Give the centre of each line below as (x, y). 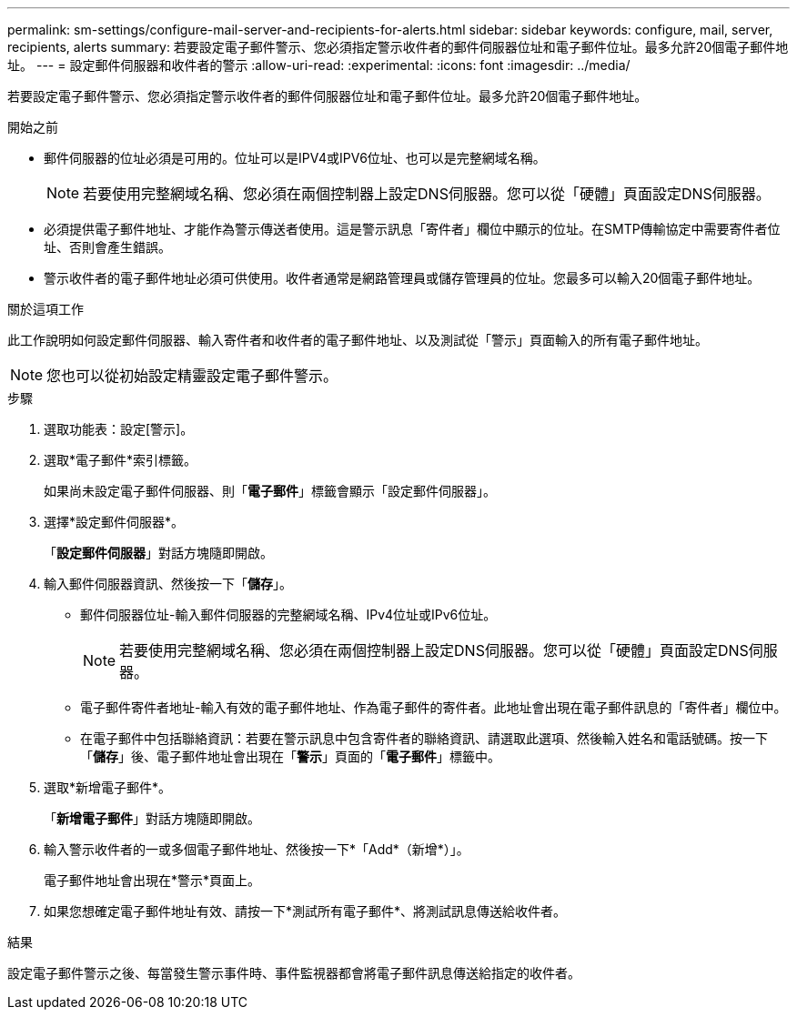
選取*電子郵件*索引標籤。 (121, 460)
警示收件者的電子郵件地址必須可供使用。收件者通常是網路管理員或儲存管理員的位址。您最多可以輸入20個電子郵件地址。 (402, 278)
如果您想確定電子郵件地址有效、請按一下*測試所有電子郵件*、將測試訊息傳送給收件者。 (305, 911)
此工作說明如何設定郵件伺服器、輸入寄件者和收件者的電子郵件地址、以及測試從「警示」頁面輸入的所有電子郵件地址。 (358, 340)
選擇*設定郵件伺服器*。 (114, 522)
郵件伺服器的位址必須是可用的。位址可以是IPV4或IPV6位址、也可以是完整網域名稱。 (295, 158)
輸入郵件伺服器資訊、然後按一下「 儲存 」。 (168, 584)
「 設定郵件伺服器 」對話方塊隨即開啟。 (158, 553)
